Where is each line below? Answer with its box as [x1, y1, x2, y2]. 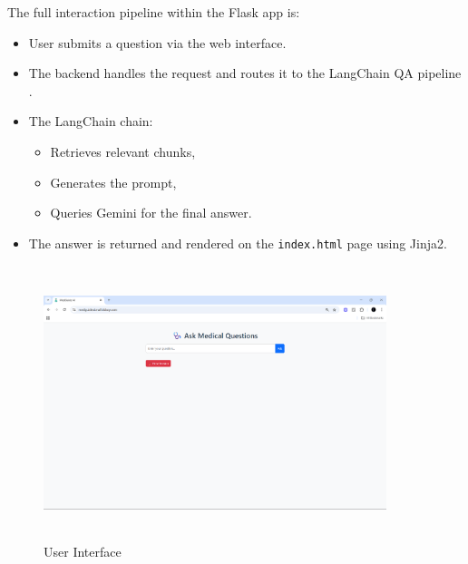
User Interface [44, 542, 122, 561]
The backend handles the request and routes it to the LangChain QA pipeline [28, 63, 462, 83]
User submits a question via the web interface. [28, 33, 287, 52]
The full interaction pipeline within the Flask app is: [7, 3, 300, 21]
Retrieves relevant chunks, [50, 141, 196, 160]
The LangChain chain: [28, 112, 153, 131]
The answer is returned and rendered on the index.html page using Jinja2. [28, 233, 447, 252]
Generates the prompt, [50, 172, 177, 191]
